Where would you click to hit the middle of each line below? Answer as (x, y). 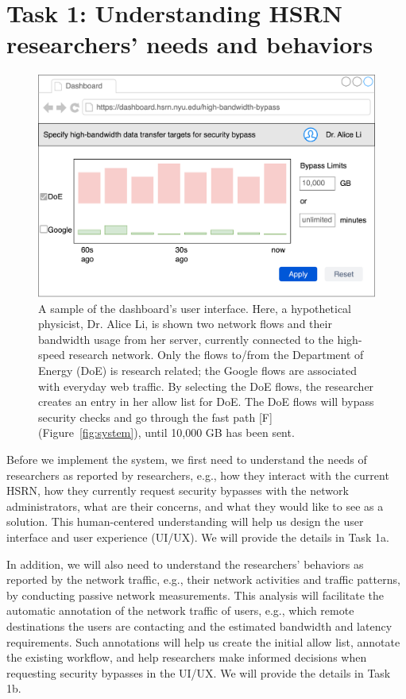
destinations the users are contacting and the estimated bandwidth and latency (199, 626)
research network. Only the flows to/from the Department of (216, 355)
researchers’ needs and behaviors (190, 44)
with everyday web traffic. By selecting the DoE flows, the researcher (206, 386)
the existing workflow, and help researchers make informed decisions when (187, 657)
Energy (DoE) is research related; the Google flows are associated (198, 371)
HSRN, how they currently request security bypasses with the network (178, 490)
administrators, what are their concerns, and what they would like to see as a (195, 506)
